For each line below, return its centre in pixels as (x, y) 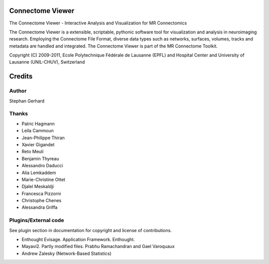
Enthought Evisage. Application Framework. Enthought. (78, 239)
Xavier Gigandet (38, 144)
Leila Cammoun (38, 131)
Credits (21, 77)
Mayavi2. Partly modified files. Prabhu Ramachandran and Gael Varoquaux (98, 247)
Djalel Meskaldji (38, 187)
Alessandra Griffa (40, 208)
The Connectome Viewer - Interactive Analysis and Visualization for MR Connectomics (98, 23)
